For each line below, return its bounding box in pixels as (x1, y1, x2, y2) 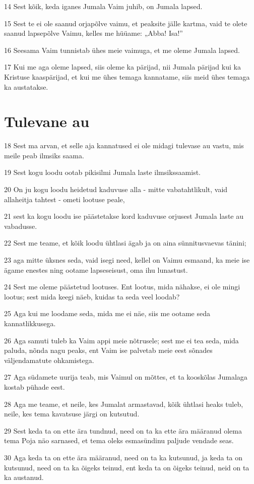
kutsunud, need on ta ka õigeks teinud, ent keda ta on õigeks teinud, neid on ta (4, 462, 249, 472)
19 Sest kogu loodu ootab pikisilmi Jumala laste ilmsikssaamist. (4, 167, 201, 177)
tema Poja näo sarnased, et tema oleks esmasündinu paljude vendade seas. (4, 435, 234, 446)
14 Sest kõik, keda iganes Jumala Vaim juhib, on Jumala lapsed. (4, 1, 203, 11)
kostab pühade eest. (4, 381, 65, 392)
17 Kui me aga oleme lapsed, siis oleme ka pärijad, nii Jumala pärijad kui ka (4, 62, 241, 72)
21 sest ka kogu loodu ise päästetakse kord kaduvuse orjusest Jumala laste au (4, 211, 243, 221)
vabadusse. (4, 220, 37, 231)
